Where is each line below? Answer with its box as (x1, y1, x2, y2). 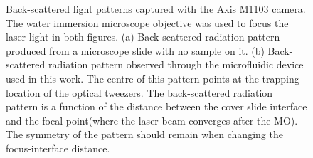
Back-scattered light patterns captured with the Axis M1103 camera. (6, 1, 306, 16)
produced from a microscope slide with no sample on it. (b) (6, 43, 265, 58)
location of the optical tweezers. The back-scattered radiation (6, 85, 273, 100)
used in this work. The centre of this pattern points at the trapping (6, 70, 299, 85)
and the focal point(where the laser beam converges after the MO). (6, 112, 298, 127)
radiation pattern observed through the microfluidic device (48, 57, 304, 72)
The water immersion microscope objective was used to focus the (6, 15, 289, 30)
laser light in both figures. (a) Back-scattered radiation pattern (6, 29, 280, 44)
